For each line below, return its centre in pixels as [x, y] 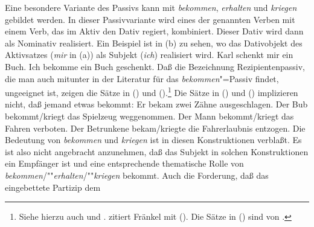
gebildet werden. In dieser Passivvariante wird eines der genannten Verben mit [150, 19]
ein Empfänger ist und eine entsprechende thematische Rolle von [124, 163]
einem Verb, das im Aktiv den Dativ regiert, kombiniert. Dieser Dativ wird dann [154, 31]
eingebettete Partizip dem [53, 187]
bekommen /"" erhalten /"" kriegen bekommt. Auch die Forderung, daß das [137, 175]
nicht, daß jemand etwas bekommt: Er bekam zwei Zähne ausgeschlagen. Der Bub [156, 104]
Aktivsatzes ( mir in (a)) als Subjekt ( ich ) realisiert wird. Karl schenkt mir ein [149, 55]
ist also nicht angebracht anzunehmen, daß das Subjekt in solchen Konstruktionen [157, 151]
